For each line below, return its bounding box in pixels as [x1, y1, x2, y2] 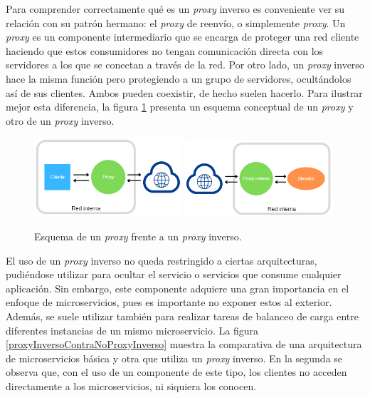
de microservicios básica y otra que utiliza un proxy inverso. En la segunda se [6, 350, 343, 365]
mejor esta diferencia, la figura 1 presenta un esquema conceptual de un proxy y [6, 99, 354, 114]
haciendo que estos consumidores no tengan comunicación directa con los [6, 43, 324, 58]
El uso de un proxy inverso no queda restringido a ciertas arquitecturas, [6, 252, 317, 267]
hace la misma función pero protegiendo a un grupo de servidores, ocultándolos [6, 71, 351, 86]
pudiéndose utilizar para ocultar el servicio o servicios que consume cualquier [6, 267, 342, 282]
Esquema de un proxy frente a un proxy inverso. [34, 228, 242, 243]
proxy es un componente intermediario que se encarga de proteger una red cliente [6, 29, 359, 44]
